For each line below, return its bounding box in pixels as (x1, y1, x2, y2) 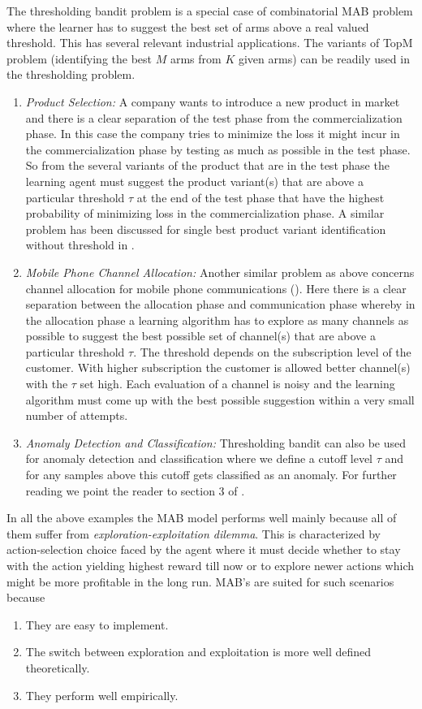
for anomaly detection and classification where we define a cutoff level (25, 450, 372, 467)
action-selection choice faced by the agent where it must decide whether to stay (6, 541, 401, 558)
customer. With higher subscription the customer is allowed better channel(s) (25, 359, 411, 376)
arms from (170, 50, 222, 67)
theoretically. (25, 659, 90, 676)
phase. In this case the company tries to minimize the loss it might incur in (25, 125, 400, 142)
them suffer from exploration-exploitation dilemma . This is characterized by (6, 525, 381, 542)
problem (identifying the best (6, 50, 153, 67)
